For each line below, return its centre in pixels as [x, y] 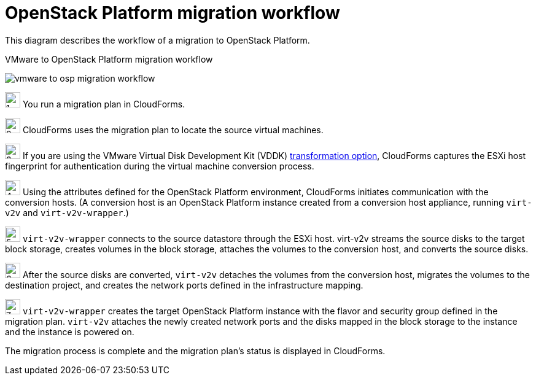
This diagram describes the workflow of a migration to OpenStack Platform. [157, 40]
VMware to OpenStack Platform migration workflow [109, 59]
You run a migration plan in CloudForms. [104, 104]
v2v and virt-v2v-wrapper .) [67, 212]
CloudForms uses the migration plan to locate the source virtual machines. [173, 130]
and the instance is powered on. [70, 332]
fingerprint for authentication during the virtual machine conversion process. [160, 166]
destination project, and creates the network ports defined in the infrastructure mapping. [184, 285]
